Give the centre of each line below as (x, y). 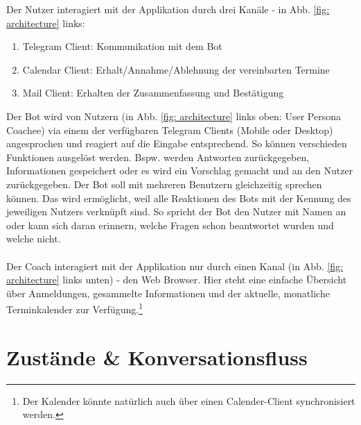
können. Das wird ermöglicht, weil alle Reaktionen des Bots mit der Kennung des (179, 198)
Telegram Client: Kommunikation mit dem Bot (122, 46)
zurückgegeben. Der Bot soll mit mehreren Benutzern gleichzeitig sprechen (164, 184)
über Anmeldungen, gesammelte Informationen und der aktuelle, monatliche (168, 293)
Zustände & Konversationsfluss (157, 357)
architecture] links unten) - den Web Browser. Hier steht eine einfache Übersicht (177, 280)
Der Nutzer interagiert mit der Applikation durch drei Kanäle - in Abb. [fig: (168, 9)
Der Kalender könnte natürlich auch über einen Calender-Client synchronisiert (189, 400)
